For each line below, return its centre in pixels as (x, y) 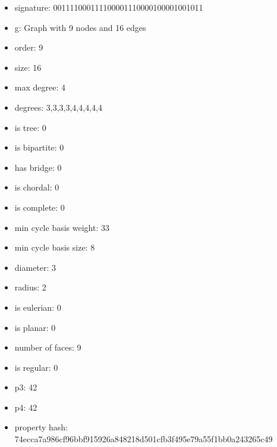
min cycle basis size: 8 (55, 247)
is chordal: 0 (37, 187)
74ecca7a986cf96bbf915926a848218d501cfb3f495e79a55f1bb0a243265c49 (144, 439)
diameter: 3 (35, 267)
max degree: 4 (40, 87)
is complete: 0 (40, 207)
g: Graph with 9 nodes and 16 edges (80, 27)
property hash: (41, 427)
